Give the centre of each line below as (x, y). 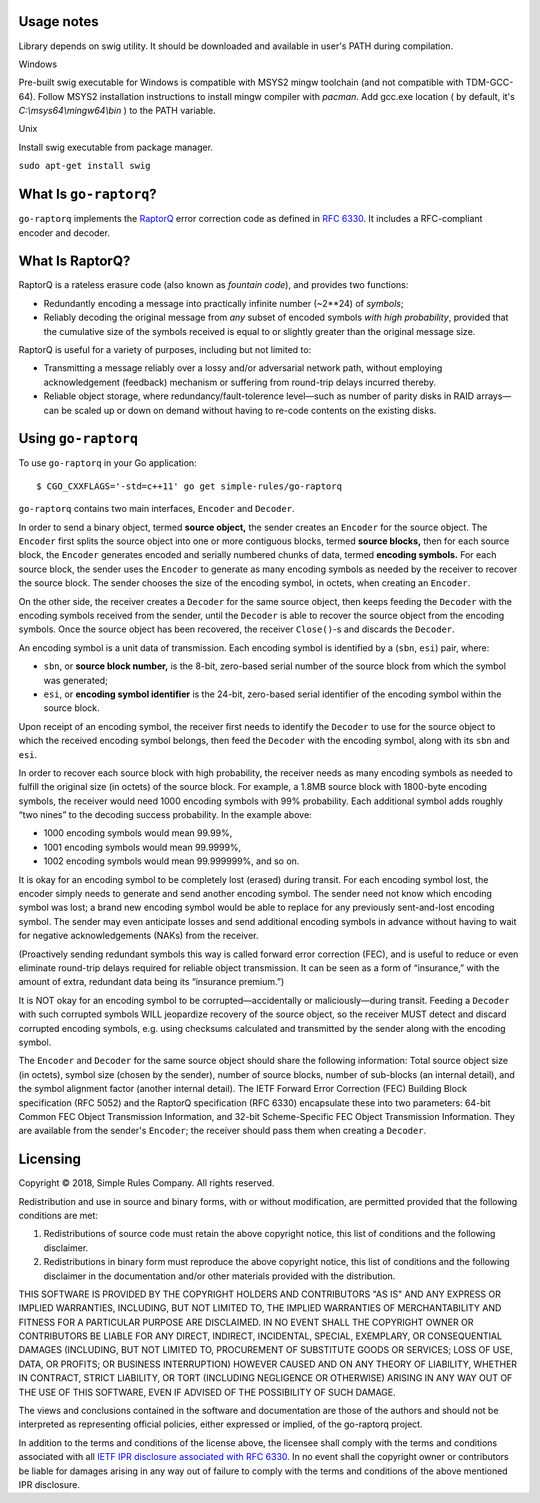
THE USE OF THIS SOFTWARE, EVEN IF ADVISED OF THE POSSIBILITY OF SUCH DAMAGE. (207, 1392)
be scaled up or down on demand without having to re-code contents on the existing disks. (249, 410)
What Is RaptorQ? (74, 261)
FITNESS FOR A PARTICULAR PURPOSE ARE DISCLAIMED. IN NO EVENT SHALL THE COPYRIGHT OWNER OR (246, 1322)
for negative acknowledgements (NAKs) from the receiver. (138, 936)
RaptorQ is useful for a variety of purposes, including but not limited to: (165, 350)
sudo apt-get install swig (84, 166)
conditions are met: (58, 1215)
